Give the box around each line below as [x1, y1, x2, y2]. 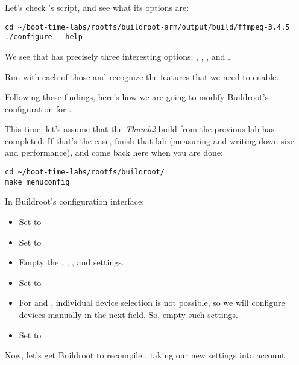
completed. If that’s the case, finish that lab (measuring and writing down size [5, 134, 294, 147]
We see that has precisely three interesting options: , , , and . [5, 49, 230, 62]
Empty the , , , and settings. [19, 256, 124, 268]
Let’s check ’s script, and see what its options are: [5, 1, 189, 13]
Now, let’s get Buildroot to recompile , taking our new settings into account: [5, 349, 288, 361]
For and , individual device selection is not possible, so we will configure [19, 296, 285, 309]
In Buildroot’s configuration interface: [5, 195, 145, 208]
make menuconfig [5, 177, 70, 186]
